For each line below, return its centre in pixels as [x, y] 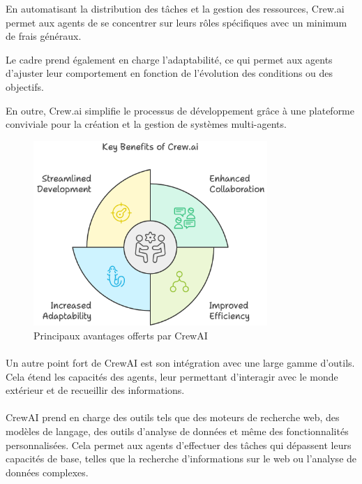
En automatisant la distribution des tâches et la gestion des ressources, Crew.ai [175, 8]
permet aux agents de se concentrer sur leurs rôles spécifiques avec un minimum [176, 22]
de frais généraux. [44, 36]
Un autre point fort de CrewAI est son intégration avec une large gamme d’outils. [180, 363]
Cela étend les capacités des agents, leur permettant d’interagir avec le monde [172, 376]
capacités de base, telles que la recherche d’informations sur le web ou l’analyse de [181, 459]
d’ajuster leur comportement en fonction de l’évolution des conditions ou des [169, 73]
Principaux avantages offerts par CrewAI [121, 335]
